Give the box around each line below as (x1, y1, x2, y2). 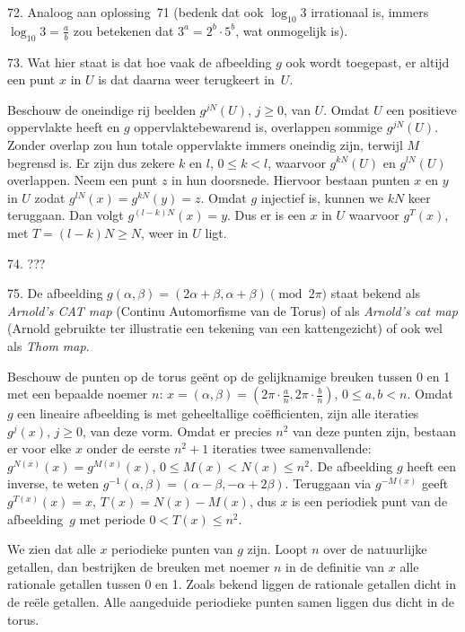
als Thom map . (7, 336, 90, 355)
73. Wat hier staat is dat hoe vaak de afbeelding (7, 52, 272, 71)
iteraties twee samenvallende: (212, 439, 372, 458)
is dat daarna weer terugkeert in (98, 70, 275, 89)
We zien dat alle (7, 540, 96, 558)
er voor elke (7, 439, 72, 458)
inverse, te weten (7, 474, 99, 493)
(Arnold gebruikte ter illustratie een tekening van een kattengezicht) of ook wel (7, 319, 443, 338)
